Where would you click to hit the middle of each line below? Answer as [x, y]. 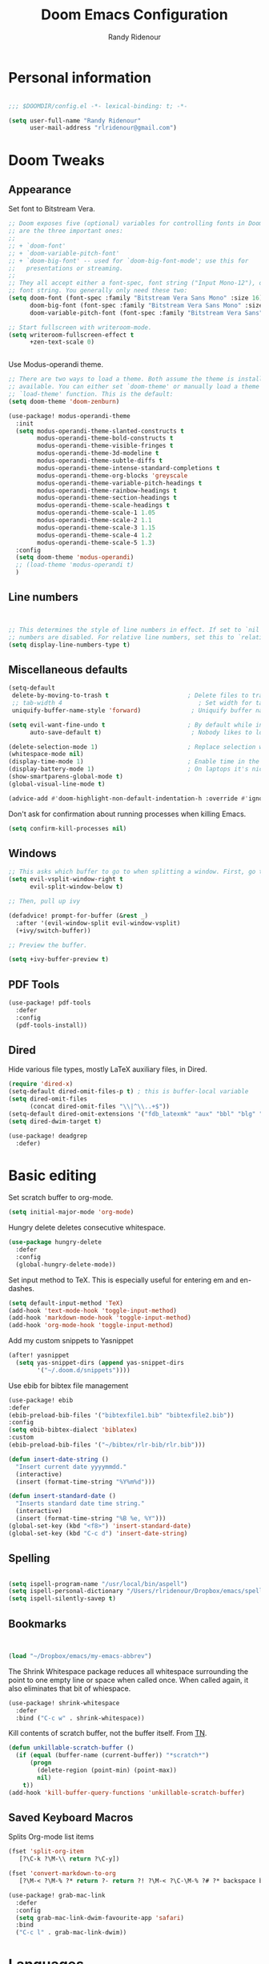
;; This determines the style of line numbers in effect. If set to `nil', [137, 630]
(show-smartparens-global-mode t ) [66, 777]
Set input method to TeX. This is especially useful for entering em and [123, 1280]
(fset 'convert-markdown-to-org [62, 1873]
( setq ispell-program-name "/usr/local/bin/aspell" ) [98, 1584]
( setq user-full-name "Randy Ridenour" [75, 121]
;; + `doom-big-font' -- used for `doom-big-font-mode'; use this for [128, 261]
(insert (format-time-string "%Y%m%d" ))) [86, 1482]
